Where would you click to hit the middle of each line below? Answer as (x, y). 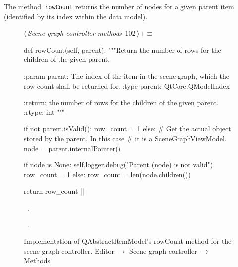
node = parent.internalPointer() (72, 148)
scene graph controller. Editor (69, 250)
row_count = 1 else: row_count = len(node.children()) (107, 174)
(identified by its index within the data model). (76, 16)
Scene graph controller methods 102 (82, 33)
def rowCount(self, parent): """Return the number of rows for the (122, 49)
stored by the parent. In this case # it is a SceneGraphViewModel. (125, 138)
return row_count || (54, 191)
